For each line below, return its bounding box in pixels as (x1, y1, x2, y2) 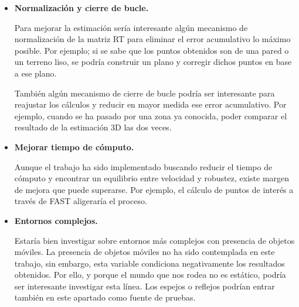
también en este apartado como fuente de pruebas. (14, 291, 196, 303)
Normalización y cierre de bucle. (14, 2, 149, 13)
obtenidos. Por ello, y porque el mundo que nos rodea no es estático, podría (14, 268, 286, 281)
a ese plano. (14, 67, 57, 79)
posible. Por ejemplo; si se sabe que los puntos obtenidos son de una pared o (14, 44, 289, 56)
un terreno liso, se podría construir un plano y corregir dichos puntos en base (14, 56, 292, 68)
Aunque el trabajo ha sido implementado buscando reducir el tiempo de (14, 160, 273, 173)
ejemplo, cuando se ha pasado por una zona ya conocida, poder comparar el (14, 109, 287, 122)
